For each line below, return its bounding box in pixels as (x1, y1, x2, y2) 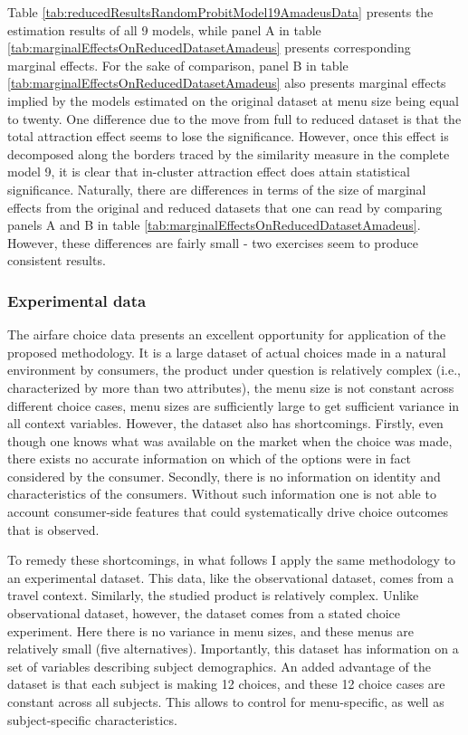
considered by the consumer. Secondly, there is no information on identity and (7, 466, 441, 485)
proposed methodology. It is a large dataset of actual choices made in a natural (7, 342, 446, 361)
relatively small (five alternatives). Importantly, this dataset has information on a (7, 639, 459, 658)
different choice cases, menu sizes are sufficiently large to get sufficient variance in (7, 396, 460, 415)
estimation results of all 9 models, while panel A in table (7, 20, 321, 39)
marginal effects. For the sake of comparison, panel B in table (7, 55, 349, 74)
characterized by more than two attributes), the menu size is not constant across (7, 377, 454, 396)
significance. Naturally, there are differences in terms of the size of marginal (7, 179, 426, 198)
